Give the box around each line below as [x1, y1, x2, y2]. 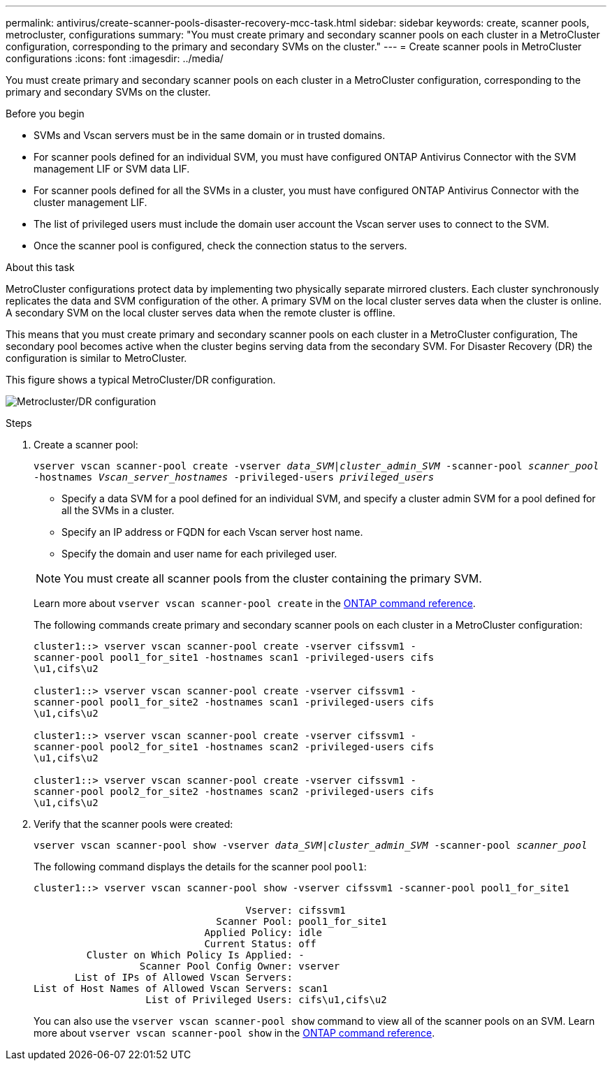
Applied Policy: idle [204, 927, 323, 938]
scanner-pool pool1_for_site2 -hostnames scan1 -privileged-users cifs [34, 696, 435, 708]
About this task [6, 261, 75, 273]
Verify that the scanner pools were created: [34, 818, 233, 830]
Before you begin [6, 108, 85, 119]
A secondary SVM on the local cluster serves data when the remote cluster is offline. [6, 307, 395, 319]
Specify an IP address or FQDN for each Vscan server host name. [61, 526, 363, 538]
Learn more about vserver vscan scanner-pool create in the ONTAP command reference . [34, 597, 476, 609]
